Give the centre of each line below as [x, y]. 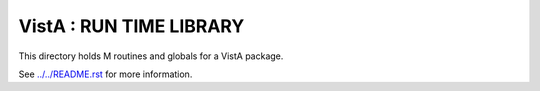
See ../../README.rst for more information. [105, 74]
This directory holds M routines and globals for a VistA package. [151, 56]
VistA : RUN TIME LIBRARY [131, 26]
